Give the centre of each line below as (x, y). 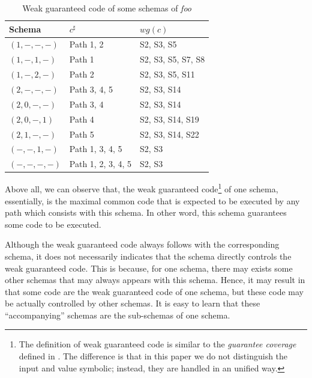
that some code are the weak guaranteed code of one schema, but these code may (154, 291)
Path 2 (82, 74)
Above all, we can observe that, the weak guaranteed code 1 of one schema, (142, 188)
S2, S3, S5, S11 (167, 74)
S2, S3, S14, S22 (169, 134)
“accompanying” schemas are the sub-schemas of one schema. (118, 315)
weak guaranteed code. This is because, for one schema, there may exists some (149, 268)
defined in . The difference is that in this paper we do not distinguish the (153, 356)
